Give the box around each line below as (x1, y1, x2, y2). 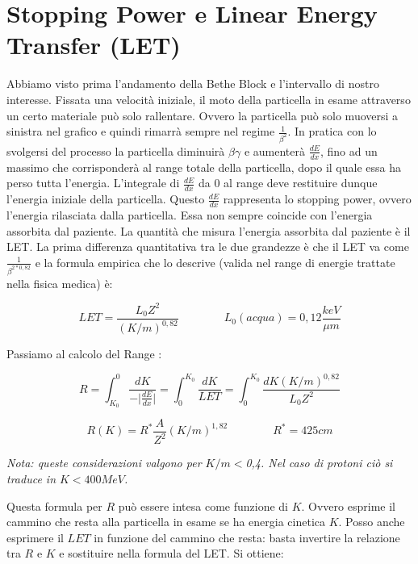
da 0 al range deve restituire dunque (198, 174, 378, 191)
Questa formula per (6, 497, 102, 514)
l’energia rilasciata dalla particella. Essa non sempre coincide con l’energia (6, 207, 373, 224)
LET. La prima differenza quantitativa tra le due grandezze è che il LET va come (6, 238, 409, 255)
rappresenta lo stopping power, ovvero (223, 190, 412, 207)
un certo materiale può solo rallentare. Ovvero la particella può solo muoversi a (6, 107, 399, 123)
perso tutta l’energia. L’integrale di (6, 174, 180, 191)
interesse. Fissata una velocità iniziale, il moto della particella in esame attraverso (6, 90, 411, 107)
